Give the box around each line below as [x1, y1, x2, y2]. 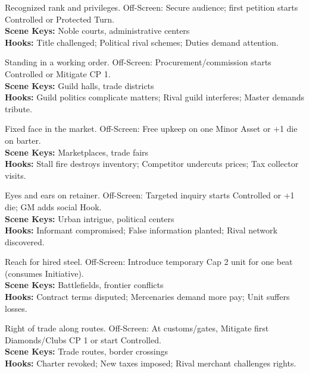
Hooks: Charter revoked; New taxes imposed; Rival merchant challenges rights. [5, 357, 296, 369]
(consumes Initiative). [5, 267, 84, 279]
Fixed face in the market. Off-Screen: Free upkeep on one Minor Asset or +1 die [5, 122, 298, 135]
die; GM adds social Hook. [5, 200, 102, 213]
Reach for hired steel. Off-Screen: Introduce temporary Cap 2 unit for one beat [5, 255, 293, 268]
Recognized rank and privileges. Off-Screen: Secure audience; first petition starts [5, 1, 298, 13]
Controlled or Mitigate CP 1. [5, 67, 111, 80]
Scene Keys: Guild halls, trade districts [5, 79, 154, 91]
